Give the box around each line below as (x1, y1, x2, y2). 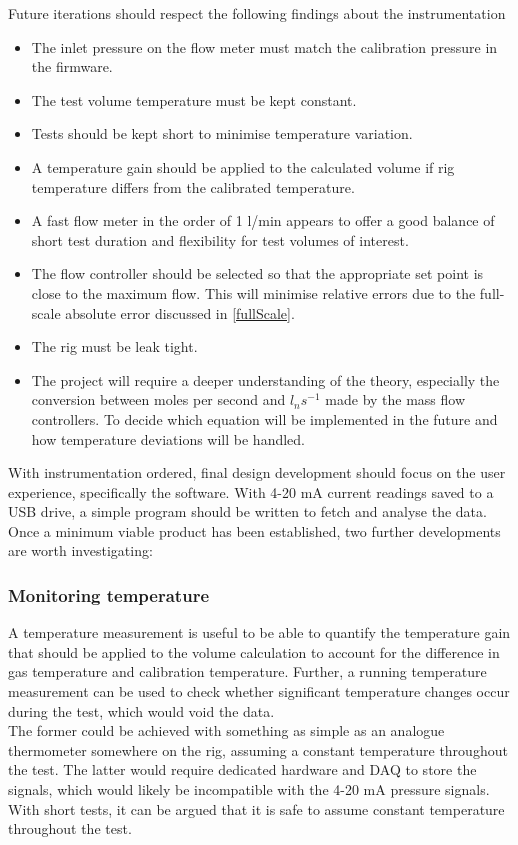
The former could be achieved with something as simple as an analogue (8, 720, 445, 741)
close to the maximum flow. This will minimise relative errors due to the (31, 282, 476, 303)
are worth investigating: (8, 540, 153, 561)
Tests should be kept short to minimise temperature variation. (31, 123, 413, 144)
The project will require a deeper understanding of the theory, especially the (31, 369, 500, 390)
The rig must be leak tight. (31, 336, 198, 357)
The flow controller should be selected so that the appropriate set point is (31, 263, 484, 284)
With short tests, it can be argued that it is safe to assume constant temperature (8, 798, 505, 819)
